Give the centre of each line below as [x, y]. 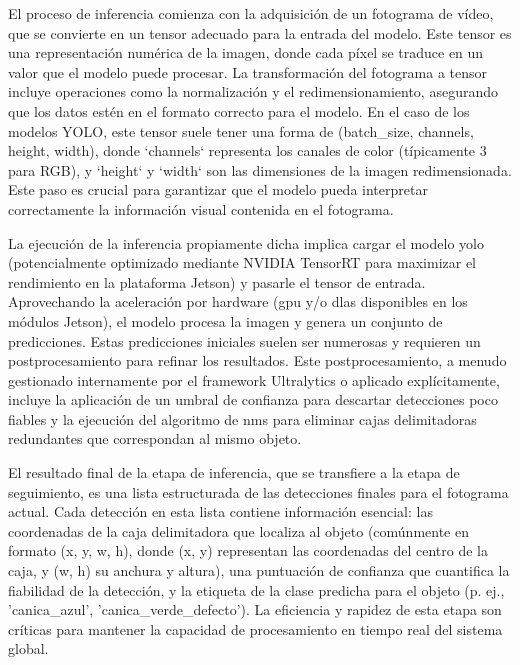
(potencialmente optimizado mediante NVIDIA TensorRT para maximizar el [242, 262]
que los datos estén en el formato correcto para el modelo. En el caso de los [239, 110]
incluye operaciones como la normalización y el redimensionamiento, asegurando [253, 91]
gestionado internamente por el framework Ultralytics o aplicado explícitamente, [254, 379]
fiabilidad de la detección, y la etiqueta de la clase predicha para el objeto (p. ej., [256, 589]
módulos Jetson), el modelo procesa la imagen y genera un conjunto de [225, 320]
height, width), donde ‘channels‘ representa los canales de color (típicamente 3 [247, 150]
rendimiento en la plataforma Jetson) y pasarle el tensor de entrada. [217, 281]
